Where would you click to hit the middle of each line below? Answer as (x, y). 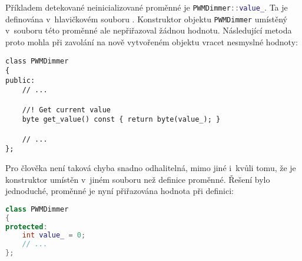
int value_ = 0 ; (54, 235)
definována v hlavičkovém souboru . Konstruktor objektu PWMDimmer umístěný (146, 19)
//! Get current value (66, 110)
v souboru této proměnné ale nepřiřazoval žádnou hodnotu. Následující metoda (149, 30)
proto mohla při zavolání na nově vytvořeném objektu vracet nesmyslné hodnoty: (152, 41)
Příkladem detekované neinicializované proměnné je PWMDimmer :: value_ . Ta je (147, 7)
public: (20, 80)
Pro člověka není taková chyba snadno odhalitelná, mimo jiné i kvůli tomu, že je (151, 168)
